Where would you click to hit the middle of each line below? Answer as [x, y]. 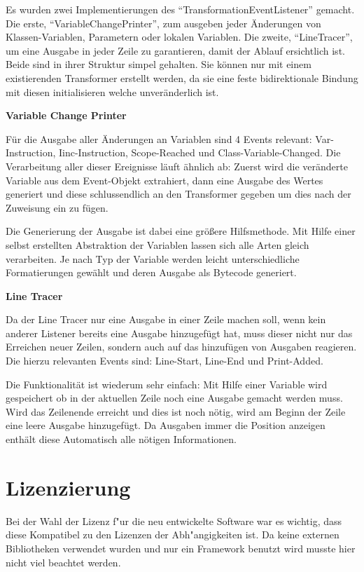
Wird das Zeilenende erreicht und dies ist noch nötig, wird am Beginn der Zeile [176, 411]
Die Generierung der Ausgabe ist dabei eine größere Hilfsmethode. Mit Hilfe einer [181, 231]
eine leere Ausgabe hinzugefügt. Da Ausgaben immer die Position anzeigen [166, 425]
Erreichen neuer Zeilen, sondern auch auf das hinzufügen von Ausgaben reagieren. [181, 347]
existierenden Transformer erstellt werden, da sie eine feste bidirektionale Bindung [182, 77]
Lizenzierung [68, 487]
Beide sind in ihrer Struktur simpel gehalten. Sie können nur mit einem [159, 64]
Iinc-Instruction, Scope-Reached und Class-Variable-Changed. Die [199, 152]
